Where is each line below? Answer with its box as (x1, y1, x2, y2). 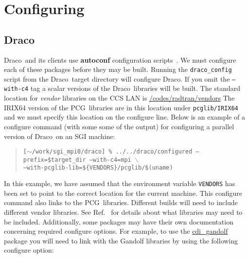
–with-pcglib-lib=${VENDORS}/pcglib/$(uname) (23, 164, 173, 172)
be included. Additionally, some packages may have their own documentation (4, 216, 233, 226)
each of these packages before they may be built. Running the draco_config (4, 64, 232, 74)
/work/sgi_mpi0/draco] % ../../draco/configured (32, 148, 193, 155)
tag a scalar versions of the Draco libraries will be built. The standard (30, 83, 241, 93)
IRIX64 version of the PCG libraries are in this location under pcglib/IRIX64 (4, 102, 238, 112)
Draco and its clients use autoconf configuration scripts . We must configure (4, 54, 236, 65)
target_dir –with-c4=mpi (51, 156, 131, 163)
